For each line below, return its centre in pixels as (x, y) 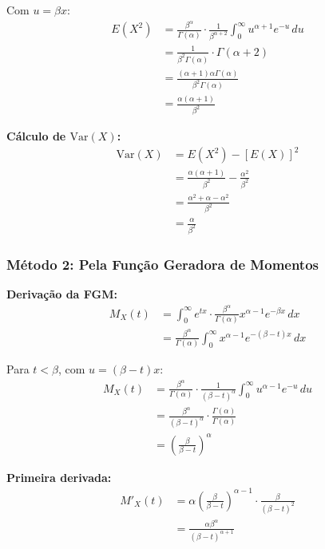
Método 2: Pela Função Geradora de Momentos (163, 264)
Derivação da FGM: (62, 294)
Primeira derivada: (59, 477)
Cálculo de (36, 136)
